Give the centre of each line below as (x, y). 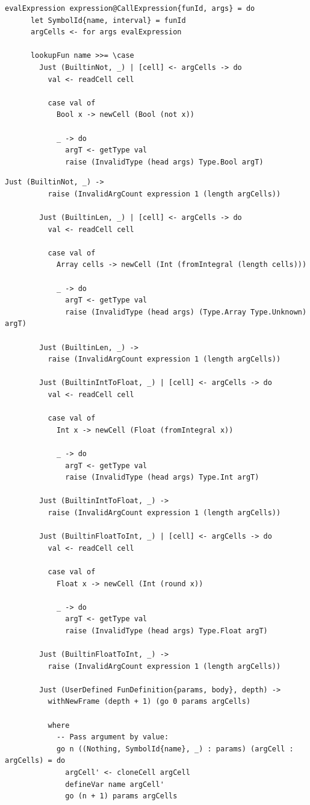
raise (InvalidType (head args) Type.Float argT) (166, 631)
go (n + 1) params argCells (121, 796)
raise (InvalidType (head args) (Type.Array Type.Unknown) (186, 312)
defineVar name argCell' (115, 784)
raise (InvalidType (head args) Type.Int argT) (162, 478)
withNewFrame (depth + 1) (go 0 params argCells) (149, 702)
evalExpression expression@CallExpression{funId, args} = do (130, 8)
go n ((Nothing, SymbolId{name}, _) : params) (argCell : (175, 749)
